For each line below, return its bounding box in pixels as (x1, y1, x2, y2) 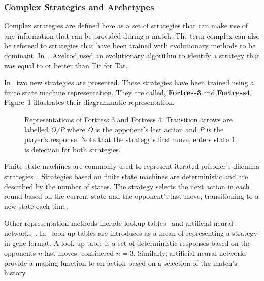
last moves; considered (45, 248, 114, 258)
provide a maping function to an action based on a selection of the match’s (4, 257, 237, 268)
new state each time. (4, 200, 68, 211)
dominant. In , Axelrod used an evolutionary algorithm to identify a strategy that (4, 50, 260, 60)
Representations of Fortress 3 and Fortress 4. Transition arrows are (24, 114, 233, 124)
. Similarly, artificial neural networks (133, 248, 247, 258)
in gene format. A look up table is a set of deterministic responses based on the (4, 237, 251, 248)
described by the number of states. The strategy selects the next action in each (4, 181, 250, 191)
